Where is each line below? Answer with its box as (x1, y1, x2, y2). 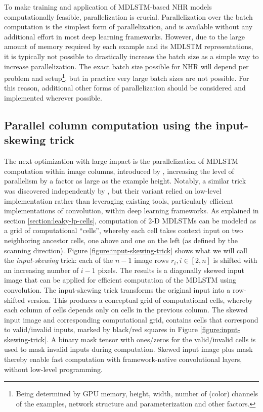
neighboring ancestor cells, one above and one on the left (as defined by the (4, 235, 238, 245)
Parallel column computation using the (4, 117, 212, 132)
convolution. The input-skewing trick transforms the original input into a (4, 284, 231, 295)
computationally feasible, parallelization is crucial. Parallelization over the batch (4, 11, 253, 22)
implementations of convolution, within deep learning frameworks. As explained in (4, 205, 259, 216)
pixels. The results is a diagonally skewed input (98, 264, 244, 275)
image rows (134, 255, 169, 265)
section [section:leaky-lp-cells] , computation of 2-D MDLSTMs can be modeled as (4, 215, 256, 225)
